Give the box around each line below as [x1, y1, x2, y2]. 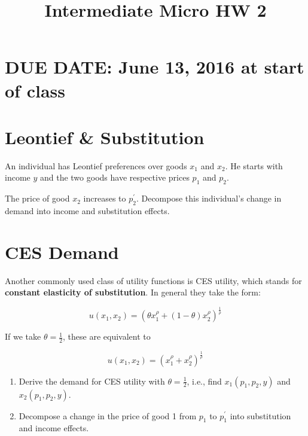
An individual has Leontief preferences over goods [5, 159, 187, 172]
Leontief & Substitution [5, 124, 205, 149]
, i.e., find [187, 374, 222, 387]
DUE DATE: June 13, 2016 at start [5, 54, 304, 79]
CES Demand [5, 239, 119, 264]
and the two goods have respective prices [39, 171, 190, 184]
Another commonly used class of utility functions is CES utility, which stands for [5, 274, 302, 286]
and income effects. [19, 422, 89, 434]
